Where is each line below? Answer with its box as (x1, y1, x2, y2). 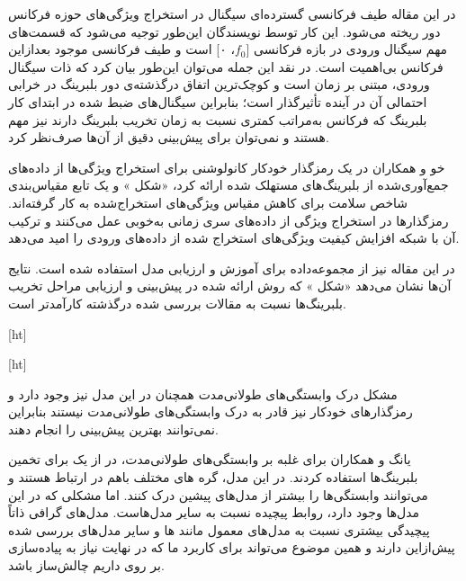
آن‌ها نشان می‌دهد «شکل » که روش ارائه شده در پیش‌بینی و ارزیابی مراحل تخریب (8, 276, 452, 295)
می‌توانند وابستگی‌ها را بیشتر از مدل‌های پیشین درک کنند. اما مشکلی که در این (8, 485, 428, 504)
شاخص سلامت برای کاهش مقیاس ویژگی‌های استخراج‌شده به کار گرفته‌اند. (8, 192, 408, 211)
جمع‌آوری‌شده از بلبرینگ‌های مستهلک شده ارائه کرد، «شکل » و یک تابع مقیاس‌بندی (8, 175, 449, 194)
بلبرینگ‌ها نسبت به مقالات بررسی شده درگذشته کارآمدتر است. (8, 293, 346, 312)
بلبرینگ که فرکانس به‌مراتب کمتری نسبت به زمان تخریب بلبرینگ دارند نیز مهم (8, 110, 427, 129)
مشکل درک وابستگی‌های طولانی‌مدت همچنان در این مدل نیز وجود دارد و (8, 384, 398, 403)
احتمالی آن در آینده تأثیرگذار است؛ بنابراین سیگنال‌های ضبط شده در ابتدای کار (8, 92, 427, 111)
